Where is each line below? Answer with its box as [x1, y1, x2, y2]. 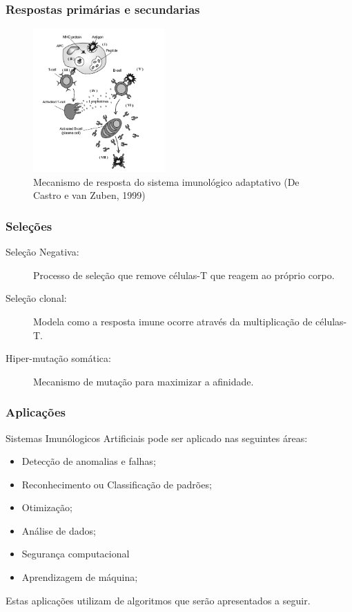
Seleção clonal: [6, 291, 67, 305]
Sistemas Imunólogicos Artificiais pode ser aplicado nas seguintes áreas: [6, 430, 308, 445]
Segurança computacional [21, 546, 130, 561]
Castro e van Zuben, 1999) [33, 188, 146, 202]
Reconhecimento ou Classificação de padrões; [21, 477, 212, 491]
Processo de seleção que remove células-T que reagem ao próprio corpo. [33, 267, 335, 282]
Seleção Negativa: [6, 245, 79, 259]
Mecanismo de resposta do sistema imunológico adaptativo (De [33, 174, 300, 189]
